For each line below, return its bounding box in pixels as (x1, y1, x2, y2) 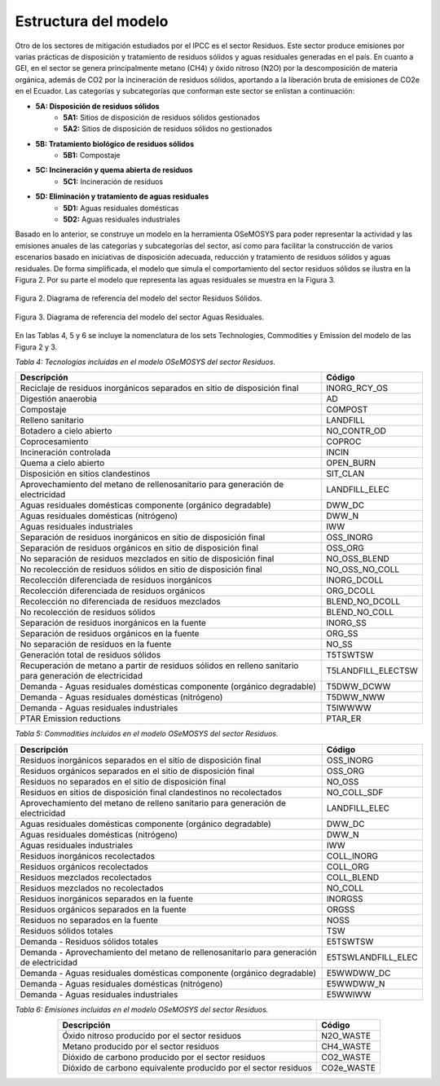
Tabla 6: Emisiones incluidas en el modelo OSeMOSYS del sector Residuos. (15, 1005, 269, 1014)
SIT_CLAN (326, 468, 365, 480)
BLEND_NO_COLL (326, 607, 394, 618)
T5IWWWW (326, 702, 372, 714)
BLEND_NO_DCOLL (326, 596, 401, 607)
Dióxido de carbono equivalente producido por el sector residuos (62, 1062, 313, 1074)
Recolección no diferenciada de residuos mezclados (20, 596, 221, 607)
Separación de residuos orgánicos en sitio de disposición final (20, 543, 258, 554)
